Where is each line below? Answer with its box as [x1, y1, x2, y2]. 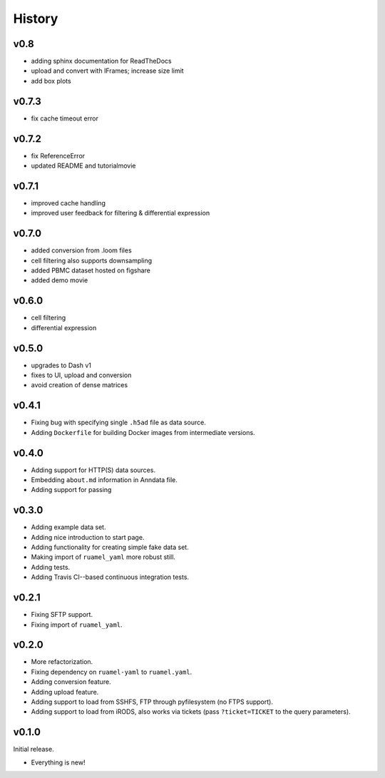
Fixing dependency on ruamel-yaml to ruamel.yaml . [31, 667, 192, 676]
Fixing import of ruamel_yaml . [31, 620, 123, 629]
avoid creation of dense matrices [31, 381, 128, 389]
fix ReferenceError [31, 151, 86, 160]
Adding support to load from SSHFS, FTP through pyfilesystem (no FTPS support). [31, 697, 274, 706]
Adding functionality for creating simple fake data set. [31, 543, 189, 552]
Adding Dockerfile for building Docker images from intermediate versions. [31, 428, 256, 436]
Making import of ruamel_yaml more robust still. [31, 553, 176, 561]
